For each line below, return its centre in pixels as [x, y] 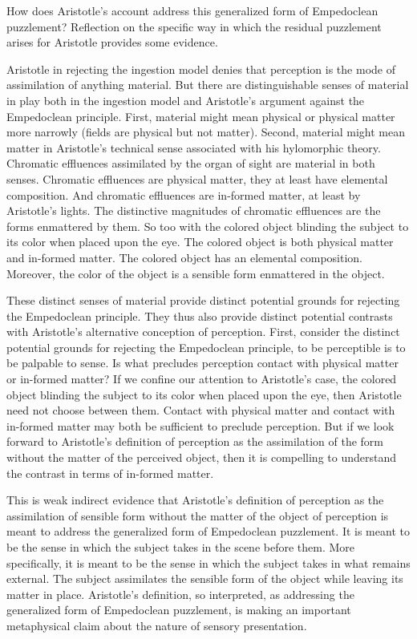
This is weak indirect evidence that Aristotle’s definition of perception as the [195, 500]
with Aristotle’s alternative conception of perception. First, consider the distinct [203, 332]
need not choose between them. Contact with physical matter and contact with [201, 410]
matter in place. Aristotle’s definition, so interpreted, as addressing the [180, 594]
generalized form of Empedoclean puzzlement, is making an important [179, 610]
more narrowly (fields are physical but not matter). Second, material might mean [206, 132]
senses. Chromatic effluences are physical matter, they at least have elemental [197, 178]
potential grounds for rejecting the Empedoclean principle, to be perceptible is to [206, 347]
